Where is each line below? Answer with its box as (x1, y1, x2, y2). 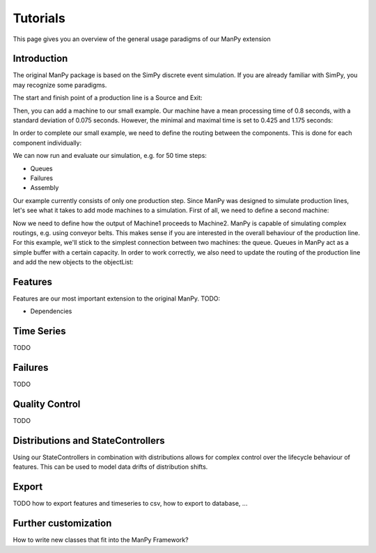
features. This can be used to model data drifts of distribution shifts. (13, 463, 208, 471)
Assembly (30, 184, 59, 192)
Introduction (13, 53, 68, 65)
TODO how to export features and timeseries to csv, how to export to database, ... (13, 499, 248, 508)
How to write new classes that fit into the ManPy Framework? (13, 536, 189, 544)
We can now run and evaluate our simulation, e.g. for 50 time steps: (13, 152, 207, 160)
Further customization (13, 518, 112, 529)
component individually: (13, 138, 82, 147)
